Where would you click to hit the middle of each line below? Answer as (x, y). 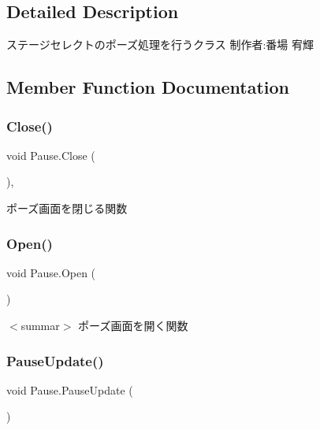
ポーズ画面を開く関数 (133, 325)
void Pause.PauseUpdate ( (70, 389)
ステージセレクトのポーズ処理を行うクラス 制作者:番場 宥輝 (160, 44)
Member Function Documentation (148, 87)
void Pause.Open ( (51, 272)
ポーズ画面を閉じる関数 (67, 208)
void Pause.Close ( (51, 155)
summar (40, 325)
